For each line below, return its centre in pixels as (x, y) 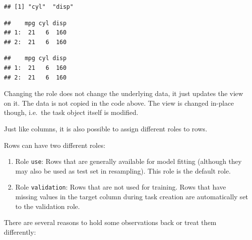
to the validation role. (48, 206)
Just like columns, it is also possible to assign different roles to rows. (106, 128)
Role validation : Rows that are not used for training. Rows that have (121, 187)
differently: (20, 232)
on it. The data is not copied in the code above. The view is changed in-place (119, 103)
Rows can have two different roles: (55, 145)
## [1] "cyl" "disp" (39, 7)
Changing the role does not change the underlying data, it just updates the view (124, 93)
